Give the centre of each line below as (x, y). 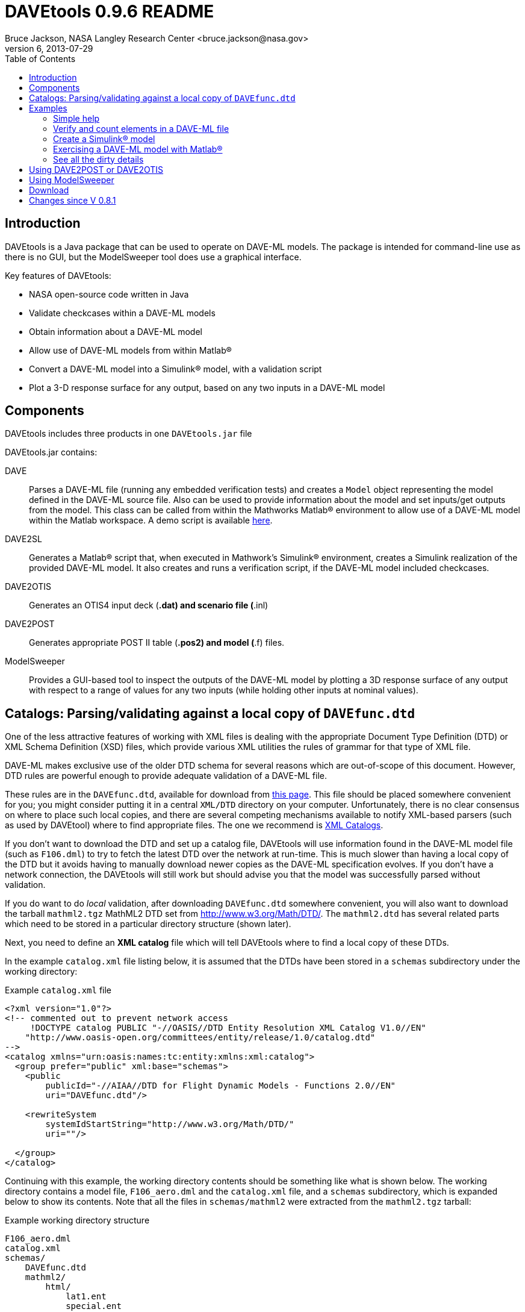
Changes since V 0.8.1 (73, 200)
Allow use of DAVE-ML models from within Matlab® (130, 350)
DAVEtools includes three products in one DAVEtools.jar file (129, 434)
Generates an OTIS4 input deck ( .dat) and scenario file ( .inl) (149, 605)
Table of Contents (40, 58)
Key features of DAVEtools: (58, 275)
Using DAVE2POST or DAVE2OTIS (96, 169)
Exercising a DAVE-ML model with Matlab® (138, 149)
